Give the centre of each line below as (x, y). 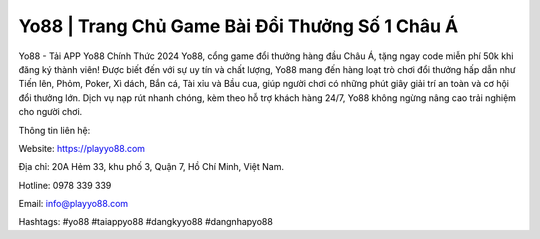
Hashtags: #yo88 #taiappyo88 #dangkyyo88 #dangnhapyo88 (146, 222)
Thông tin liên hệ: (54, 130)
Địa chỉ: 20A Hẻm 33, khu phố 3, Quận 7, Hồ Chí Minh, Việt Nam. (151, 167)
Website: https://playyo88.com (81, 148)
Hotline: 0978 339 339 (65, 185)
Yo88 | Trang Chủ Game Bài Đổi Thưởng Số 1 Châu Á (238, 26)
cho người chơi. (50, 112)
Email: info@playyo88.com (73, 204)
